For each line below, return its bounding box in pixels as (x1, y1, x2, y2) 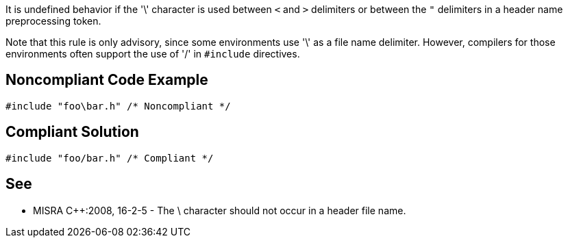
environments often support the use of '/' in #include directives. (5, 48, 300, 60)
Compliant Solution (5, 123, 139, 141)
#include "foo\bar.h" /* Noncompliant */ (5, 100, 231, 112)
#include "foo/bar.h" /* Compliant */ (5, 152, 214, 164)
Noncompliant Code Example (5, 71, 208, 89)
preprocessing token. (5, 15, 101, 27)
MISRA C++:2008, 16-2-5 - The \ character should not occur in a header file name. (33, 204, 406, 216)
